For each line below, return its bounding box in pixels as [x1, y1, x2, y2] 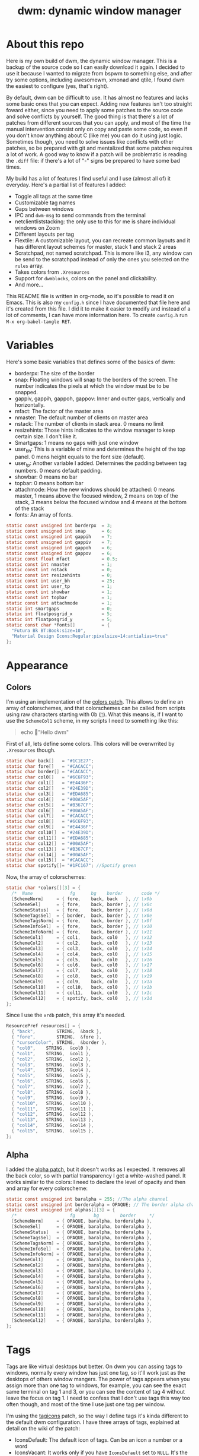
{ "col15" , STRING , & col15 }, [11, 1128, 94, 1134]
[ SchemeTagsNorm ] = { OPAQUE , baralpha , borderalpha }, [11, 1240, 152, 1246]
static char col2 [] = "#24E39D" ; [6, 786, 94, 792]
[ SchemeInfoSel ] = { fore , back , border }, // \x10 [11, 923, 152, 930]
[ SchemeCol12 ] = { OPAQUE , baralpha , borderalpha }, [11, 1317, 152, 1324]
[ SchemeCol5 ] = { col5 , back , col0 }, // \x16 [11, 957, 152, 963]
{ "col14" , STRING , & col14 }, [11, 1122, 94, 1129]
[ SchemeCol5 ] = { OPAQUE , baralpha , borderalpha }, [11, 1278, 152, 1285]
